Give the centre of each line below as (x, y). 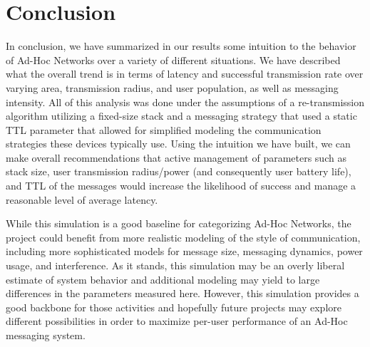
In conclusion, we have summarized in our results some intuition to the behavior (181, 46)
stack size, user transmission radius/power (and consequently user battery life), (179, 171)
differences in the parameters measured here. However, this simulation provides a (183, 293)
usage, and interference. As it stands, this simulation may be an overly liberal (175, 265)
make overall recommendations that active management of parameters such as (176, 157)
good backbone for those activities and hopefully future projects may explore (174, 307)
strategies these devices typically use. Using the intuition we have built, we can (178, 144)
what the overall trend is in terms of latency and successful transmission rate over (185, 74)
